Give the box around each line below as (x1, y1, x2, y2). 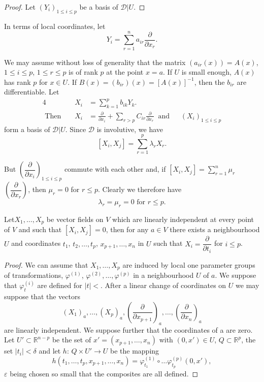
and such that (18, 224, 62, 235)
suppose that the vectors (4, 291, 80, 302)
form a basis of (4, 123, 50, 134)
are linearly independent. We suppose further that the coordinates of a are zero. (4, 324, 253, 335)
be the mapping (110, 345, 159, 356)
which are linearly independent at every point (112, 213, 254, 224)
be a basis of (79, 2, 118, 12)
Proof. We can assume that (4, 259, 88, 270)
